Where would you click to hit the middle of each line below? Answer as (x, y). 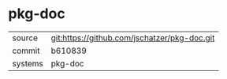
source (25, 38)
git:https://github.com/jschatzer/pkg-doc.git (133, 38)
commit (26, 51)
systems (28, 63)
